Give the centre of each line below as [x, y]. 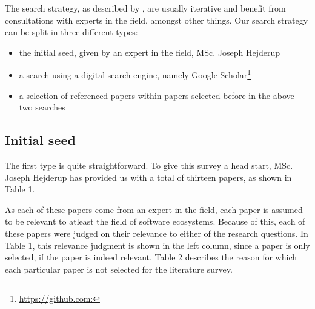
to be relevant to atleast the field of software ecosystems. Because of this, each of [155, 221]
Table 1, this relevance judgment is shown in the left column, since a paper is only [157, 245]
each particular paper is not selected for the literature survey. [119, 269]
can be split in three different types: [71, 32]
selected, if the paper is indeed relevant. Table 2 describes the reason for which [151, 257]
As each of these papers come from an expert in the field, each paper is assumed [154, 209]
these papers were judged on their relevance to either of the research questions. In [157, 233]
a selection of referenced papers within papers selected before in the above [157, 95]
